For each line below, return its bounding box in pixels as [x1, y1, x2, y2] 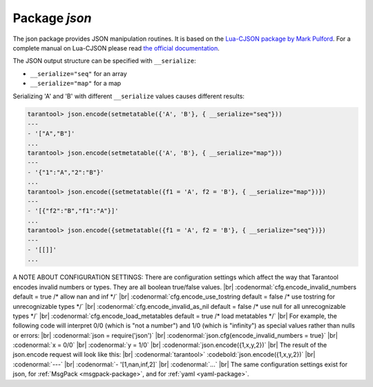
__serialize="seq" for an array [30, 69, 127, 77]
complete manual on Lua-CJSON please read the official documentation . [12, 44, 220, 52]
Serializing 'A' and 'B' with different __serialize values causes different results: [12, 92, 245, 100]
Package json [12, 10, 92, 26]
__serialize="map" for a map [30, 79, 122, 88]
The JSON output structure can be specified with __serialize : [12, 57, 196, 65]
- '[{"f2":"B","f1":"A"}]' [27, 207, 119, 215]
